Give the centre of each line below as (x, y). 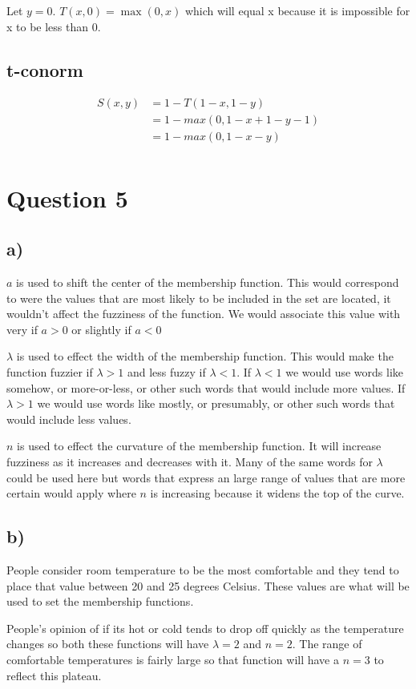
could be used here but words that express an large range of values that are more (206, 477)
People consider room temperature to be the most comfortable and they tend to (203, 570)
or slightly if (101, 329)
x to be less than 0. (54, 26)
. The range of (327, 644)
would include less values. (69, 419)
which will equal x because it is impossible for (297, 10)
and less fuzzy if (166, 372)
